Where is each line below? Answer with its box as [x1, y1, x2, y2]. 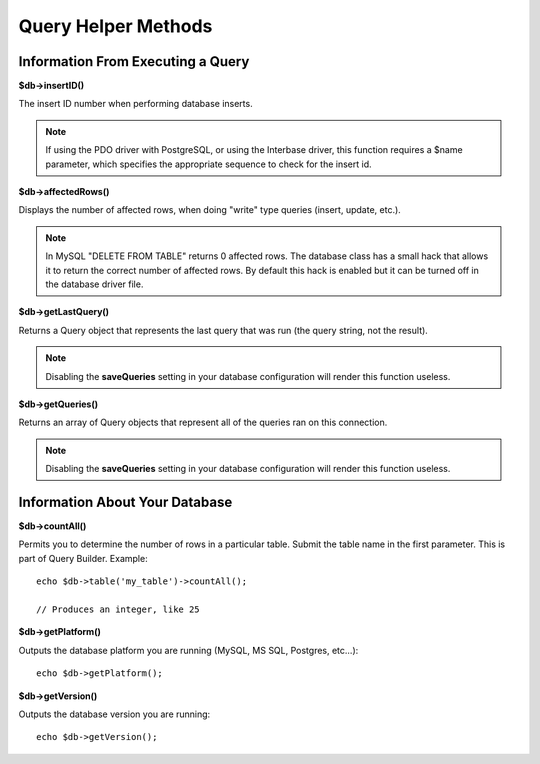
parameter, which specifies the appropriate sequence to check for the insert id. [45, 158, 372, 170]
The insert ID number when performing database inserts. [18, 98, 254, 110]
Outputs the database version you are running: [18, 708, 211, 720]
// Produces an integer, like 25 [36, 603, 200, 615]
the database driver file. [45, 278, 144, 290]
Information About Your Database [18, 493, 233, 510]
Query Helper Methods [18, 15, 213, 37]
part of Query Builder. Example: [18, 552, 149, 564]
